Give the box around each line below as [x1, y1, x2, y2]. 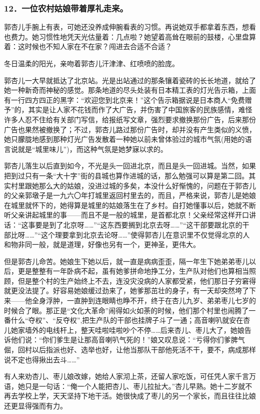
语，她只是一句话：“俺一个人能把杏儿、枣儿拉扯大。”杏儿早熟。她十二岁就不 [4, 380, 252, 391]
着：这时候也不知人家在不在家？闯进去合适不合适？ [4, 41, 172, 52]
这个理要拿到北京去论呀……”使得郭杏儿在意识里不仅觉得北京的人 [40, 229, 250, 240]
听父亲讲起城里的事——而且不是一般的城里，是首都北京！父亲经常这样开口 [4, 210, 249, 220]
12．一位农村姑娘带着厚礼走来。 [4, 2, 128, 14]
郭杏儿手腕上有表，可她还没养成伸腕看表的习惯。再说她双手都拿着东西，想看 [4, 22, 256, 32]
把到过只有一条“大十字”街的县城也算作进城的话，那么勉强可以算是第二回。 [4, 170, 249, 180]
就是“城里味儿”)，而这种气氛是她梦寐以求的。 [17, 143, 167, 154]
